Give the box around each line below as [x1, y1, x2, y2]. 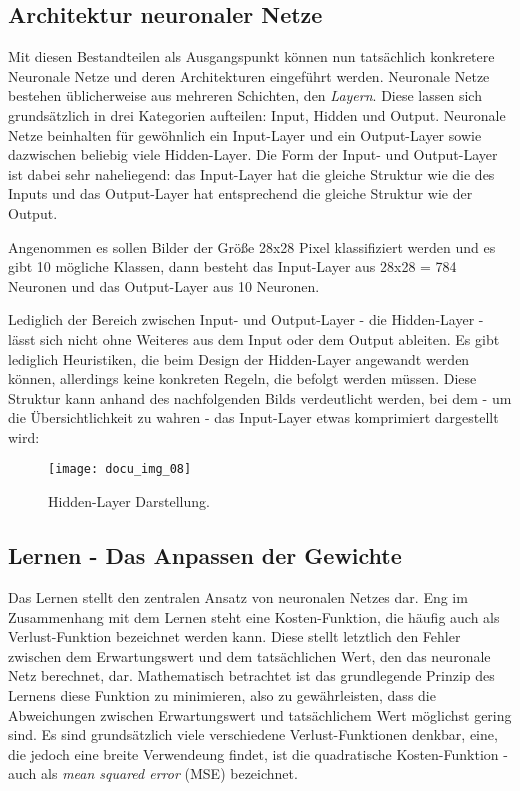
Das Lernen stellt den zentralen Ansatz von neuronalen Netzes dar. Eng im [8, 586, 468, 607]
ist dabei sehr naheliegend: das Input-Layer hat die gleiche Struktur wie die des [8, 163, 495, 184]
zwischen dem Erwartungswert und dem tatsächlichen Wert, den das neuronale [8, 645, 491, 666]
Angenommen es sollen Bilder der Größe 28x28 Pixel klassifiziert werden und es [8, 236, 496, 257]
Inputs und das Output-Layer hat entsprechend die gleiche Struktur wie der [8, 183, 473, 204]
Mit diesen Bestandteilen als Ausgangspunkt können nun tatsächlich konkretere [8, 46, 495, 67]
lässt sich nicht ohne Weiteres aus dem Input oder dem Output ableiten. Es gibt [8, 328, 500, 349]
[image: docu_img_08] [48, 462, 192, 477]
